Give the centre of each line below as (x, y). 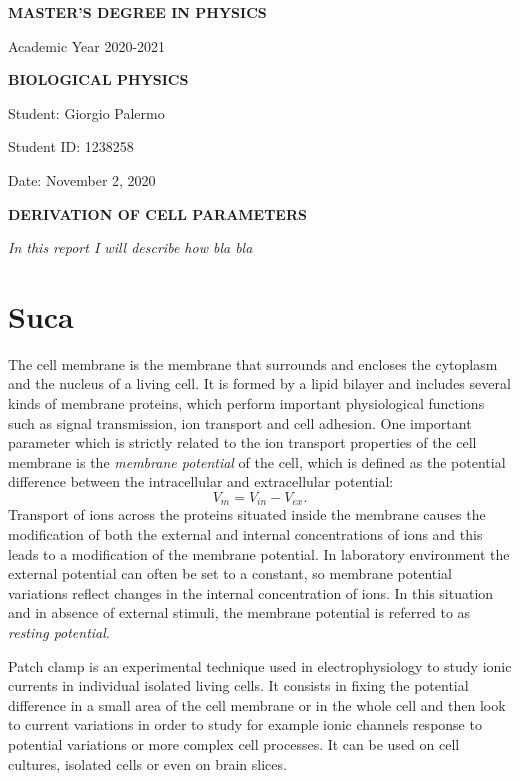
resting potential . (59, 632)
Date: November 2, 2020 (82, 179)
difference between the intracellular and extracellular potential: (201, 481)
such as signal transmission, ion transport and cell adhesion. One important (240, 422)
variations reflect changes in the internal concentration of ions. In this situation (251, 592)
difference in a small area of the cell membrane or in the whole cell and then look (257, 704)
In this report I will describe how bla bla (130, 247)
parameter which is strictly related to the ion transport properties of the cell (242, 442)
